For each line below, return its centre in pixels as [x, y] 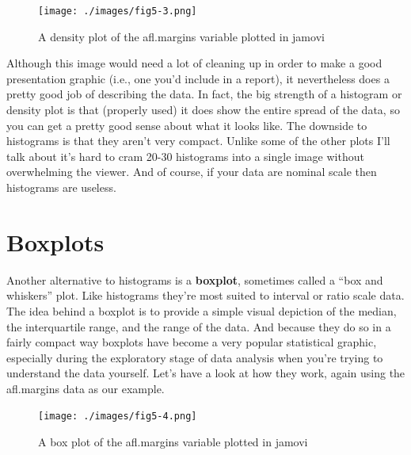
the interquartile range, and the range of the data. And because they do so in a [199, 326]
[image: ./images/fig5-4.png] [118, 417]
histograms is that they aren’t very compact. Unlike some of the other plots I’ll [198, 141]
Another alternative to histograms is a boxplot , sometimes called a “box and [195, 279]
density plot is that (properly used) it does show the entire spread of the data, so [203, 110]
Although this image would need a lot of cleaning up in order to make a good [194, 63]
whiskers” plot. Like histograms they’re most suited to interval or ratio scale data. [205, 295]
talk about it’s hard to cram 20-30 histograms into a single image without [185, 156]
